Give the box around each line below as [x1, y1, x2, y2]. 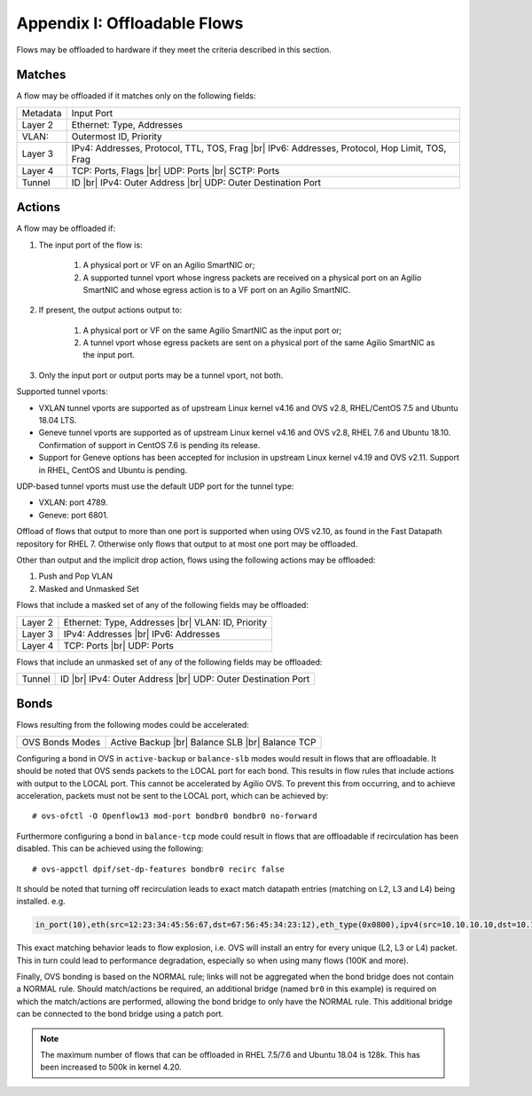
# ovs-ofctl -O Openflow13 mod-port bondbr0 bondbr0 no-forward [32, 811, 318, 821]
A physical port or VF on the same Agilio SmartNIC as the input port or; [82, 325, 342, 335]
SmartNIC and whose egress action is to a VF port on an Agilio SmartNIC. [82, 284, 351, 295]
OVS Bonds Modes [21, 736, 101, 748]
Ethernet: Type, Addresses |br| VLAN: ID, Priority [63, 616, 268, 628]
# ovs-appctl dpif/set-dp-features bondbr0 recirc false [32, 863, 286, 874]
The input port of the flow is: [38, 240, 143, 250]
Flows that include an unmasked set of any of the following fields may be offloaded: [16, 657, 323, 667]
